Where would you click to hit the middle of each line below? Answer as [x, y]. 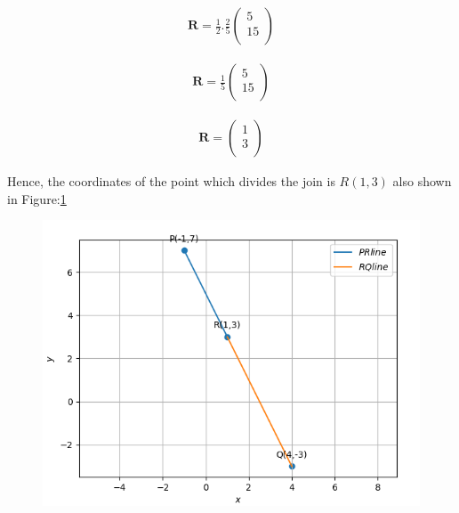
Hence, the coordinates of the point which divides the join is [171, 181]
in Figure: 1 [37, 198]
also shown [422, 181]
